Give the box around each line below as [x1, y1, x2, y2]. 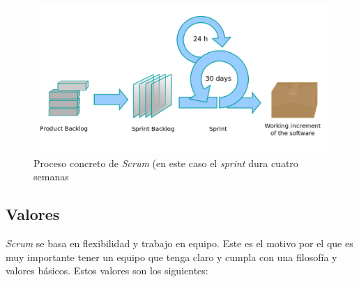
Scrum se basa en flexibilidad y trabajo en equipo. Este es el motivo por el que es [6, 235, 353, 250]
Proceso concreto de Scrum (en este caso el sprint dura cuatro [33, 155, 298, 170]
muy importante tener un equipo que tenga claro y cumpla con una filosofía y [6, 249, 337, 264]
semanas [33, 169, 69, 184]
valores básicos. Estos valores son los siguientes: [6, 263, 208, 278]
